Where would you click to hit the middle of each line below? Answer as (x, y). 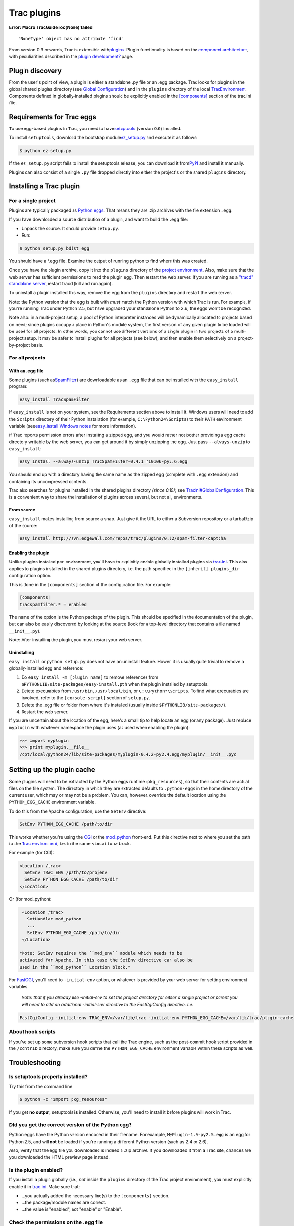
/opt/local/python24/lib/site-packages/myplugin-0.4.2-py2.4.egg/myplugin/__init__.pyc (128, 754)
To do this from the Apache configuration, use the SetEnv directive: (78, 811)
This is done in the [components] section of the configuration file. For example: (90, 585)
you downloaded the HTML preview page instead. (60, 1157)
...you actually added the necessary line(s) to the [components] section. (95, 1196)
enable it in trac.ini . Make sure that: (45, 1186)
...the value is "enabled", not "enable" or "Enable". (72, 1209)
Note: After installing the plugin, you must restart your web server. (75, 639)
